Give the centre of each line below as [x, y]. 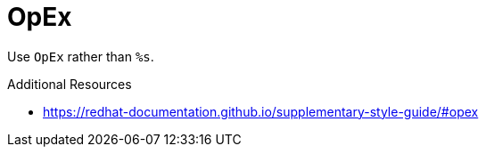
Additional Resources [70, 84]
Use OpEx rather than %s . [81, 56]
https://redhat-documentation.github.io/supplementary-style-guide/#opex [261, 111]
